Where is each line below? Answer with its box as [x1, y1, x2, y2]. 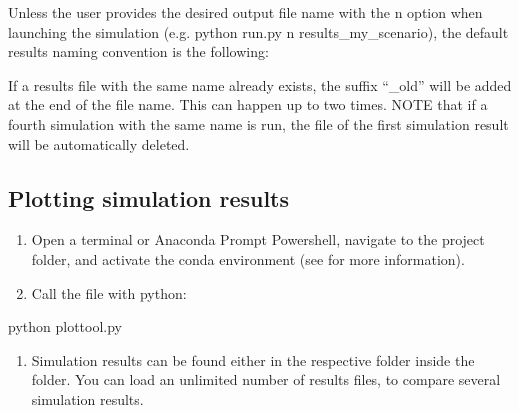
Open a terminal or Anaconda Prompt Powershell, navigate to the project [31, 229, 485, 250]
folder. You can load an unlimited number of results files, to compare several [31, 369, 501, 390]
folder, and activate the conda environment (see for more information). [31, 248, 465, 269]
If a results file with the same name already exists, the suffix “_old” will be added [8, 74, 512, 95]
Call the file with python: [31, 282, 187, 303]
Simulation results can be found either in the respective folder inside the [31, 349, 475, 370]
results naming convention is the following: [8, 41, 269, 62]
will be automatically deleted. [8, 133, 190, 154]
